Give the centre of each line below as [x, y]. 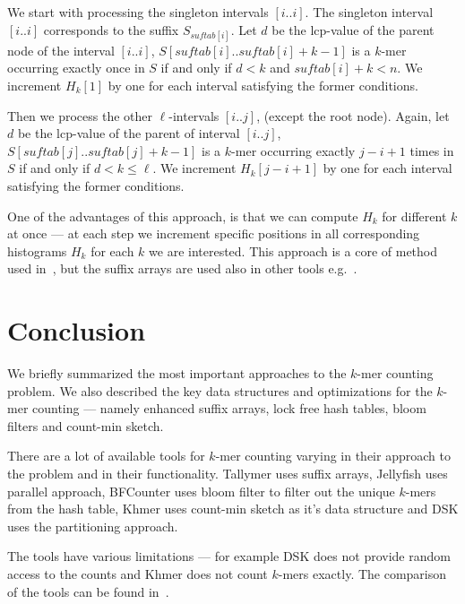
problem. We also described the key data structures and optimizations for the [220, 390]
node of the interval [61, 50]
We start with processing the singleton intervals [138, 12]
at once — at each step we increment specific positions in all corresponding [214, 233]
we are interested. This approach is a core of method [293, 250]
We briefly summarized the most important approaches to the [177, 373]
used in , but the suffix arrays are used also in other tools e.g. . [182, 268]
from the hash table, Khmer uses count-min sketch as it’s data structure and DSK [233, 509]
